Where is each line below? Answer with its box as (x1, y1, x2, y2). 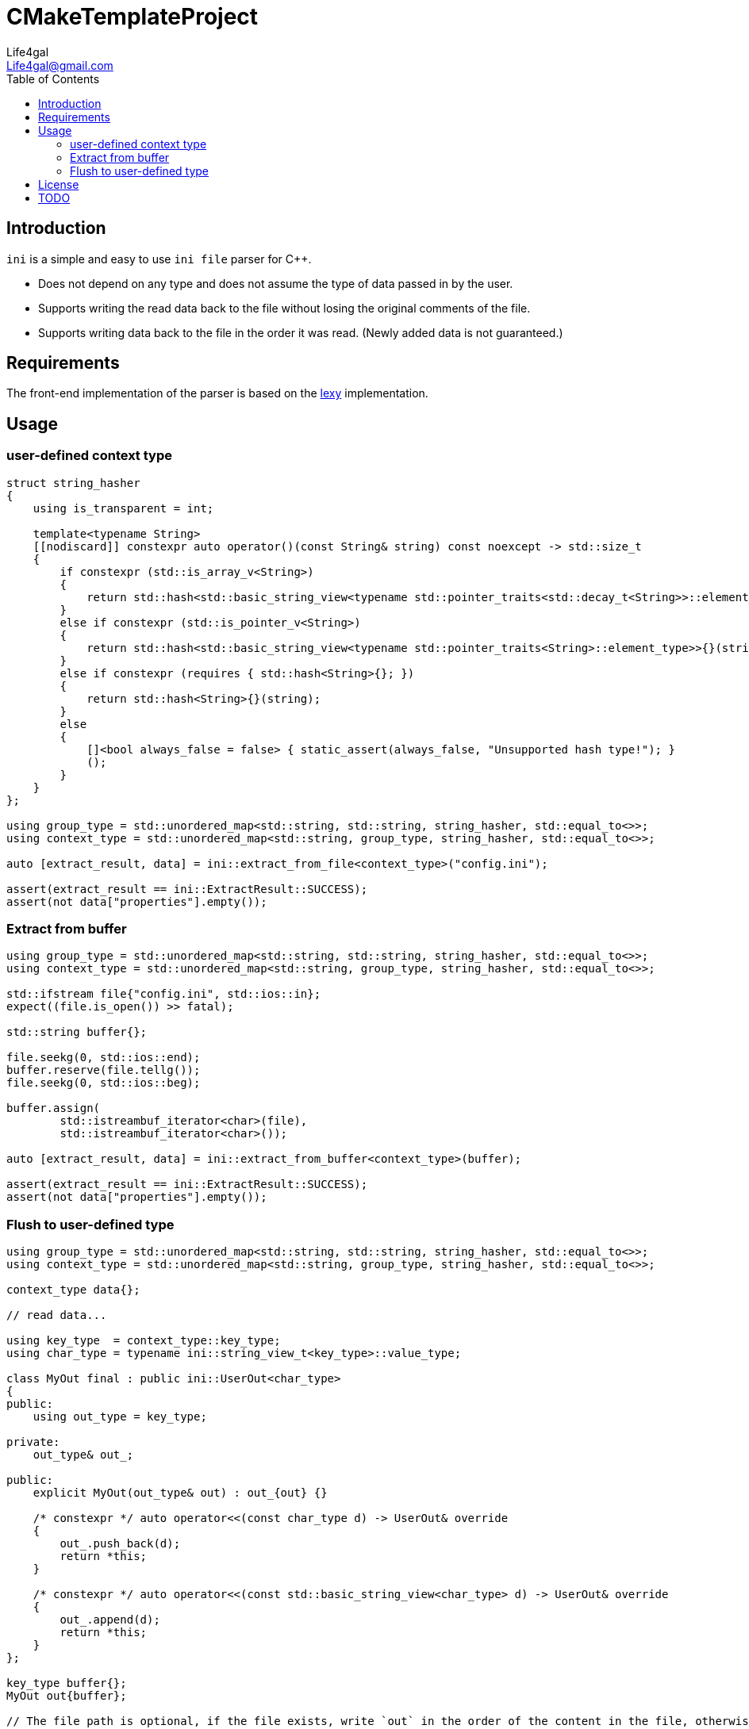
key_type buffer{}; (6, 1677, 127, 1690)
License (38, 177, 79, 191)
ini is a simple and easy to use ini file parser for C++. (6, 251, 312, 266)
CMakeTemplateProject (6, 3, 259, 30)
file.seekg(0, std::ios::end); (6, 1051, 201, 1064)
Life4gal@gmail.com (6, 58, 113, 72)
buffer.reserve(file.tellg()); (6, 1064, 201, 1077)
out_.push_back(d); (60, 1537, 181, 1551)
